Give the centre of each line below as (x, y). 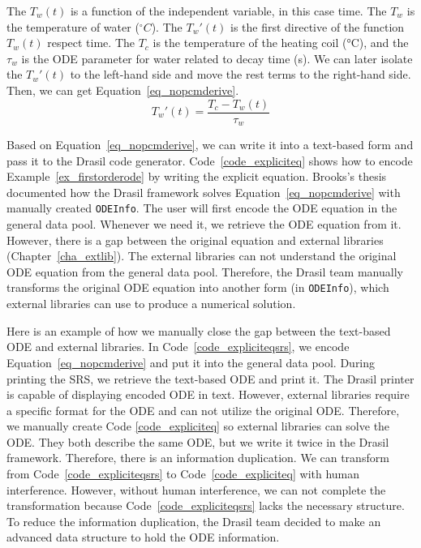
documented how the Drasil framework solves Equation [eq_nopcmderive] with (204, 192)
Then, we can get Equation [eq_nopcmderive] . (123, 90)
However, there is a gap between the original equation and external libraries (195, 240)
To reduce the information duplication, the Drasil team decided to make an (194, 521)
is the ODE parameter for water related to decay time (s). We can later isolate (217, 58)
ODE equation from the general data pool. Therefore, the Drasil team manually (205, 271)
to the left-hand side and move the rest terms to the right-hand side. (241, 74)
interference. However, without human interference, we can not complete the (196, 489)
